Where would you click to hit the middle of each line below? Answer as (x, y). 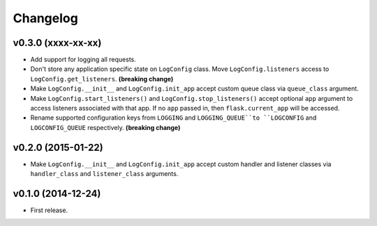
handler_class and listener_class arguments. (104, 174)
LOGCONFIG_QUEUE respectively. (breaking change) (105, 127)
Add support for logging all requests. (83, 60)
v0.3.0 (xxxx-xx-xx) (57, 43)
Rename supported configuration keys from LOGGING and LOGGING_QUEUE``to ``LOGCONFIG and (173, 118)
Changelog (45, 18)
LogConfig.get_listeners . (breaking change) (102, 79)
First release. (49, 210)
